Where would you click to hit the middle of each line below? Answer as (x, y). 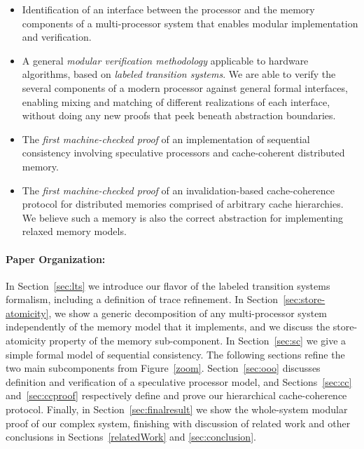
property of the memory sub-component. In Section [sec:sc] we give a (198, 341)
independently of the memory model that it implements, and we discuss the (168, 327)
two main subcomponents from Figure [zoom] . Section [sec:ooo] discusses (163, 368)
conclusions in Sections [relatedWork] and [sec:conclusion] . (131, 437)
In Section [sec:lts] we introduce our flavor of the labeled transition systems (168, 285)
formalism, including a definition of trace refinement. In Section (142, 299)
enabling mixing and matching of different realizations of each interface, (176, 101)
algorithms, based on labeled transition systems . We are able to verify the (179, 74)
